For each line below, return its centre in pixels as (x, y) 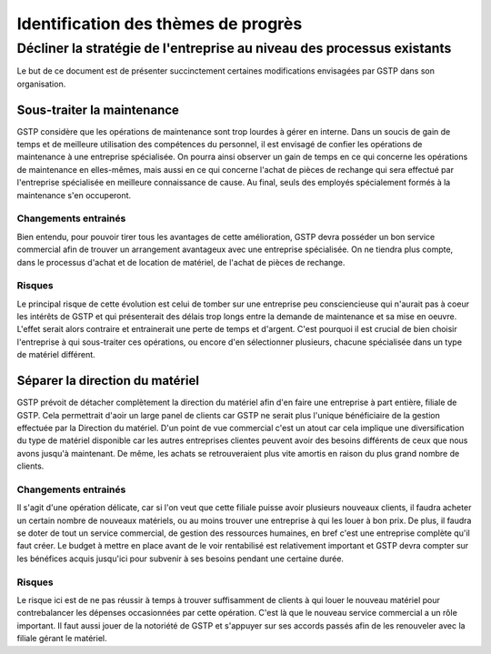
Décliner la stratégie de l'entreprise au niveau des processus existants (234, 48)
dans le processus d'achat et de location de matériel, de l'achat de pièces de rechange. (181, 262)
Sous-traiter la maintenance (98, 110)
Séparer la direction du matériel (108, 381)
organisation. (41, 84)
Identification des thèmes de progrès (160, 24)
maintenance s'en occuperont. (74, 195)
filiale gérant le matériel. (62, 639)
